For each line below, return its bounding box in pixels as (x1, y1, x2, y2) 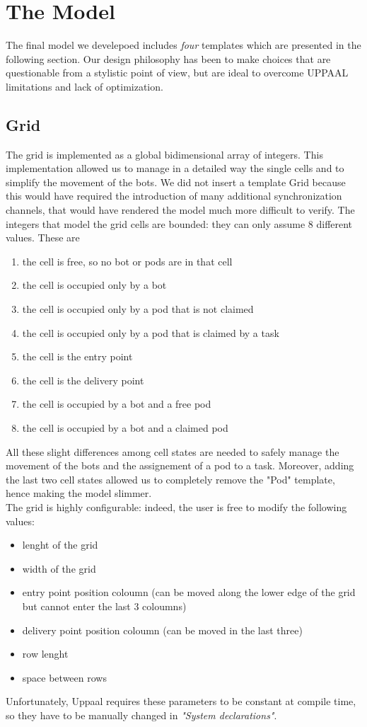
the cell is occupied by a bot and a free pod (22, 396, 211, 411)
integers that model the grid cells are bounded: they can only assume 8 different (6, 216, 353, 231)
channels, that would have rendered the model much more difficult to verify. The (6, 202, 355, 217)
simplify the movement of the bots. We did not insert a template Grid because (6, 174, 346, 189)
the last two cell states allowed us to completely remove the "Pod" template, (6, 471, 335, 486)
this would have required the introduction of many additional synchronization (6, 188, 342, 203)
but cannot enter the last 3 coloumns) (22, 598, 187, 613)
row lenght (22, 646, 69, 661)
